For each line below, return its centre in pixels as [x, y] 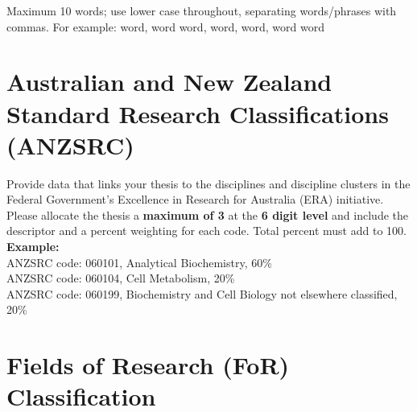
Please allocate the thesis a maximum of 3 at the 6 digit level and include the [207, 214]
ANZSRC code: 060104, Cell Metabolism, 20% [121, 278]
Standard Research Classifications [198, 113]
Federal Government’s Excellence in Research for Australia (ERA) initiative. [195, 199]
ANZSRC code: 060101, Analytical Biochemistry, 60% [139, 262]
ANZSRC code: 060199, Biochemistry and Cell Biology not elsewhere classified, [202, 293]
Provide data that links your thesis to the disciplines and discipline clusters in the [208, 183]
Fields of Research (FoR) [148, 365]
